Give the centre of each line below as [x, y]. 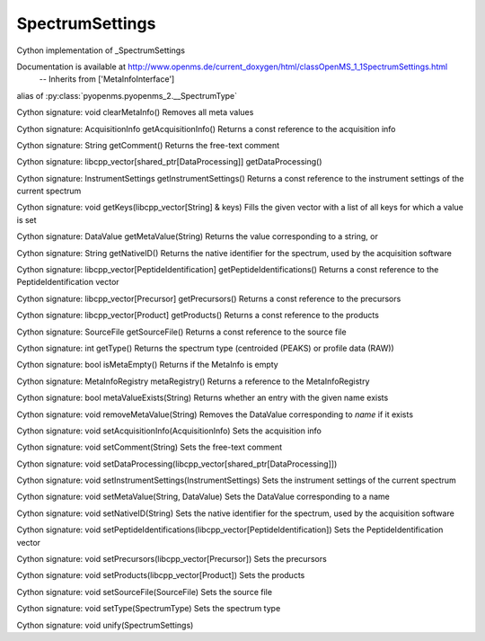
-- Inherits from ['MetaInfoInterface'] [107, 79]
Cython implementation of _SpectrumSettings [101, 50]
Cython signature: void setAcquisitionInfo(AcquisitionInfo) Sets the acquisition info [169, 431]
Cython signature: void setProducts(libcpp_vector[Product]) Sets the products [161, 575]
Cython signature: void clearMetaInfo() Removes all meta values [135, 112]
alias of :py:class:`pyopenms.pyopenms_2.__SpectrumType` [127, 95]
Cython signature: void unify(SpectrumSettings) [105, 625]
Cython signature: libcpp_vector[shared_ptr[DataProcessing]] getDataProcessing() [169, 162]
